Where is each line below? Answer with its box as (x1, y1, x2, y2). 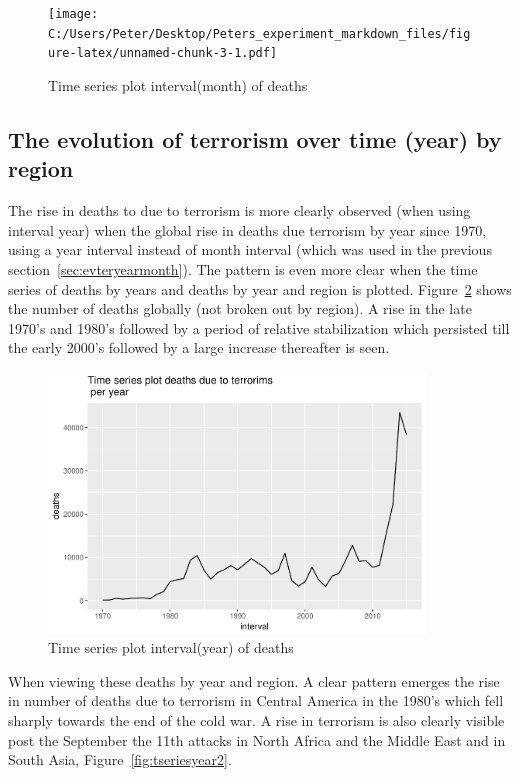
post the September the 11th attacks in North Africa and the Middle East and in (8, 729, 506, 750)
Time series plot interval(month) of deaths (48, 74, 308, 95)
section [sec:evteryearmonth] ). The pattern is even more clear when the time (8, 258, 478, 279)
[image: (48, 7, 99, 21)
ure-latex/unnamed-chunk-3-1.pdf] (48, 46, 278, 61)
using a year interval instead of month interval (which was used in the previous (8, 239, 492, 260)
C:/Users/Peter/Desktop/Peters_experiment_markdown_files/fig (48, 26, 471, 41)
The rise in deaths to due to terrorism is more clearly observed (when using (8, 200, 471, 221)
